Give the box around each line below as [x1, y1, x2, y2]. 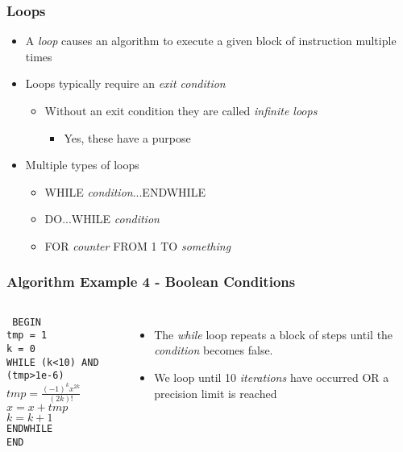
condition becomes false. [154, 342, 273, 359]
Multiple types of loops [25, 156, 139, 173]
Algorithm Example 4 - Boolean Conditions [6, 272, 296, 292]
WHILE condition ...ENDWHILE [44, 183, 206, 200]
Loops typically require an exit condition [25, 75, 226, 92]
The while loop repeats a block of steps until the [154, 326, 393, 342]
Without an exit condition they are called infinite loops [44, 102, 318, 118]
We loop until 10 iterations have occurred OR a [154, 368, 389, 385]
